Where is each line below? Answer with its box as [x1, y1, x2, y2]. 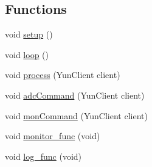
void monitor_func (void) [5, 129, 100, 142]
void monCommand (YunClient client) [5, 109, 148, 122]
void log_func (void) [5, 149, 82, 162]
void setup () [5, 28, 53, 41]
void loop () [5, 48, 49, 61]
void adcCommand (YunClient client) [5, 88, 145, 101]
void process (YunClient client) [5, 68, 120, 81]
